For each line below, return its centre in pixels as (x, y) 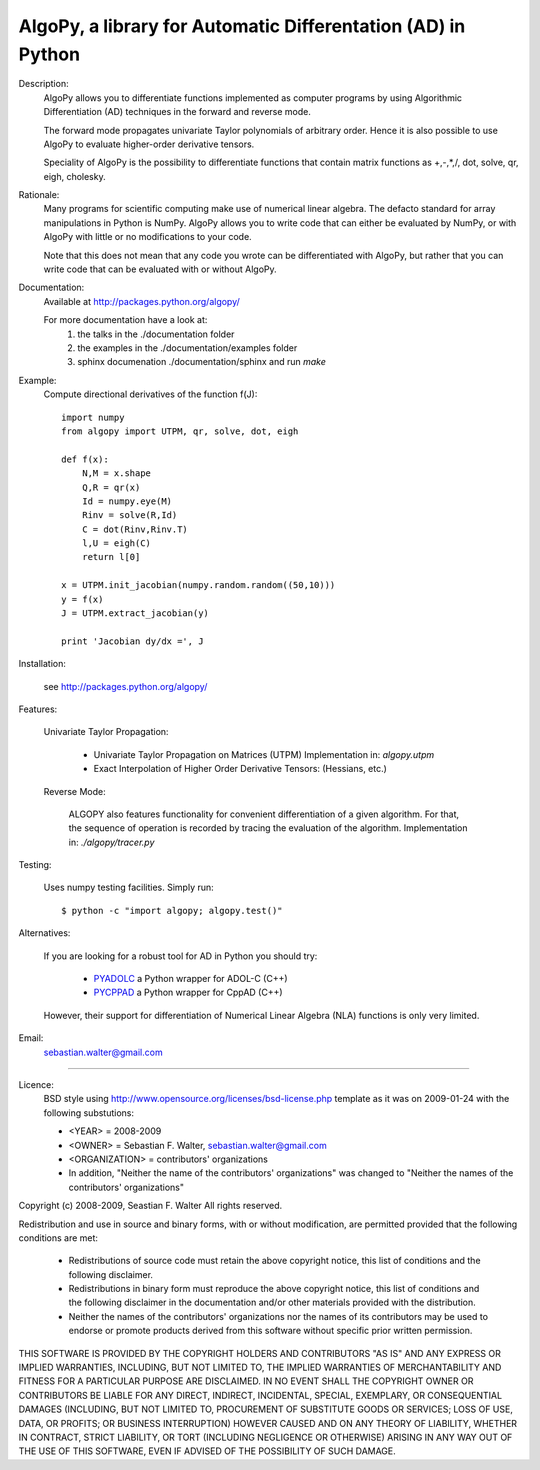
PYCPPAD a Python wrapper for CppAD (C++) (188, 992)
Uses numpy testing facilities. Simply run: (128, 887)
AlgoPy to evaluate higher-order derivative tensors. (149, 144)
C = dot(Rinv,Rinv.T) (135, 529)
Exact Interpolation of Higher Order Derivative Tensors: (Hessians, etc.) (240, 769)
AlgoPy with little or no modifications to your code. (147, 237)
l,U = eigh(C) (116, 543)
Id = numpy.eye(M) (127, 501)
